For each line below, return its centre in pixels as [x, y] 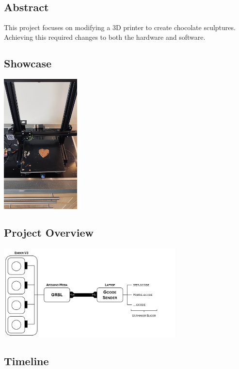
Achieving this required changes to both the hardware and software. [105, 37]
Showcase [28, 63]
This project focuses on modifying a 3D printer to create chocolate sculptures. [120, 27]
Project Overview [49, 233]
